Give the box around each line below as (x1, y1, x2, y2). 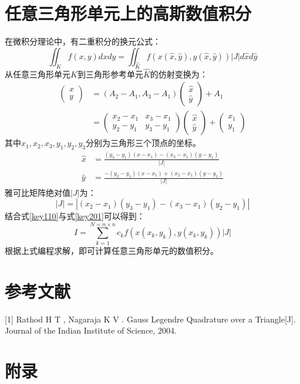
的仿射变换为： (150, 67, 208, 80)
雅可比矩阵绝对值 (5, 186, 70, 198)
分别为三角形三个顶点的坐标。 (85, 137, 201, 149)
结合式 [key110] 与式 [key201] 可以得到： (5, 210, 145, 222)
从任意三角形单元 (5, 67, 70, 80)
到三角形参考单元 (77, 67, 143, 80)
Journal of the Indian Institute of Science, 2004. (5, 324, 177, 337)
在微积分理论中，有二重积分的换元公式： (5, 35, 161, 47)
